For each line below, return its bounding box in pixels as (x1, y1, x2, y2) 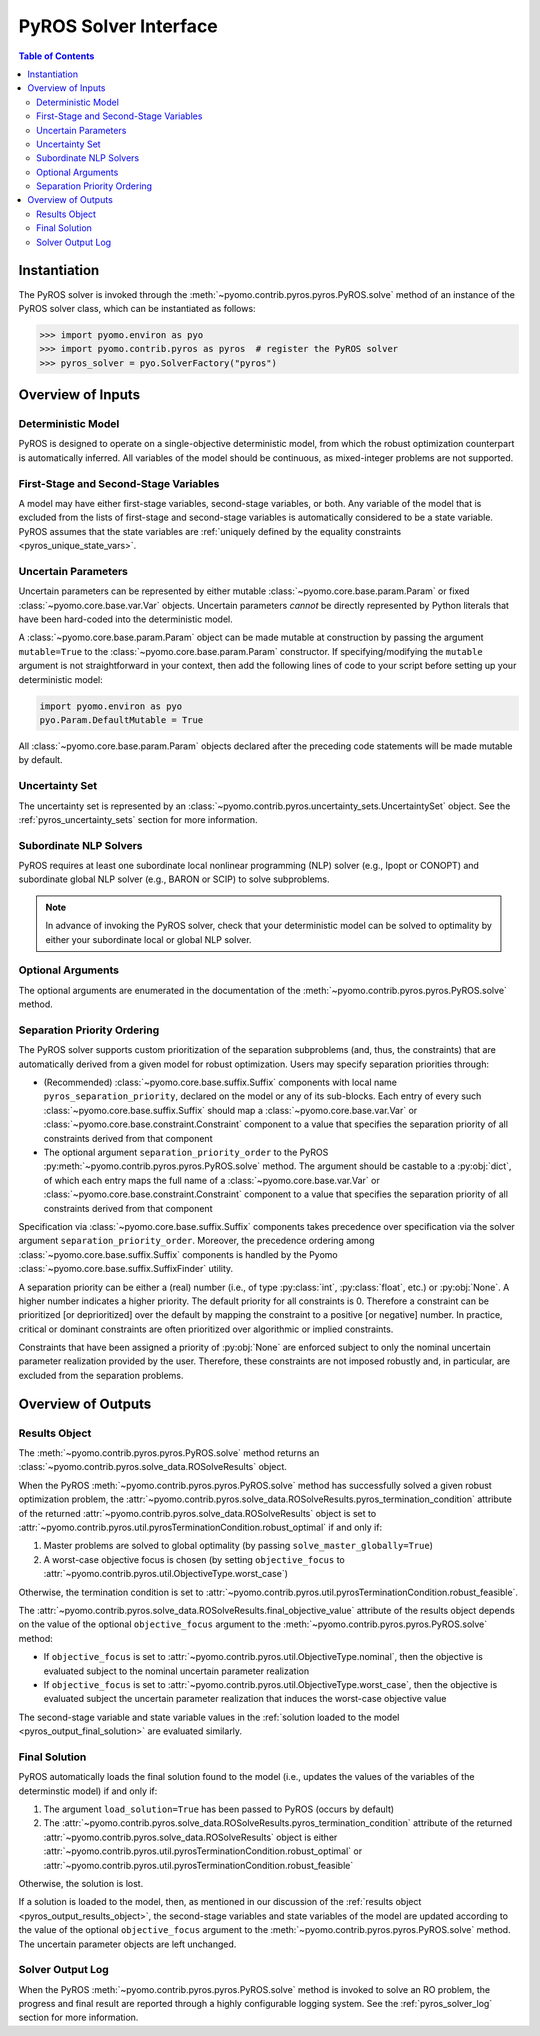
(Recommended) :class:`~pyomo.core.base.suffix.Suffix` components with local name (43, 1076, 397, 1089)
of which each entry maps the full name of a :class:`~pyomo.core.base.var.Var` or (43, 1174, 380, 1186)
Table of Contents (18, 50, 95, 62)
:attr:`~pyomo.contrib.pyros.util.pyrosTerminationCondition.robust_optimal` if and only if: (18, 1521, 383, 1533)
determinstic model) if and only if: (18, 1785, 158, 1797)
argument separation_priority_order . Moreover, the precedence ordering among (18, 1235, 375, 1247)
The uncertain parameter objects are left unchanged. (18, 1938, 237, 1950)
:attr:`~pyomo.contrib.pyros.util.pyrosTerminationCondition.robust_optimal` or (43, 1845, 363, 1857)
